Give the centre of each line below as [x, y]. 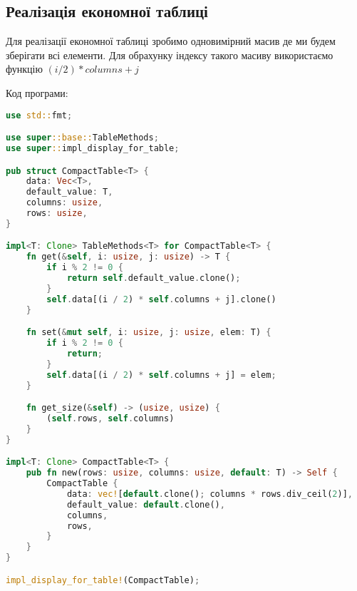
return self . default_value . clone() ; [154, 278]
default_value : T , [69, 192]
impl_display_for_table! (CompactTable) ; [103, 580]
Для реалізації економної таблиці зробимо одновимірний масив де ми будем [171, 41]
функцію [24, 69]
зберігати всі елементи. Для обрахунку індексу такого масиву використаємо [170, 55]
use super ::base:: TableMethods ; [82, 138]
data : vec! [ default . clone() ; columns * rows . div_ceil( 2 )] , [209, 494]
